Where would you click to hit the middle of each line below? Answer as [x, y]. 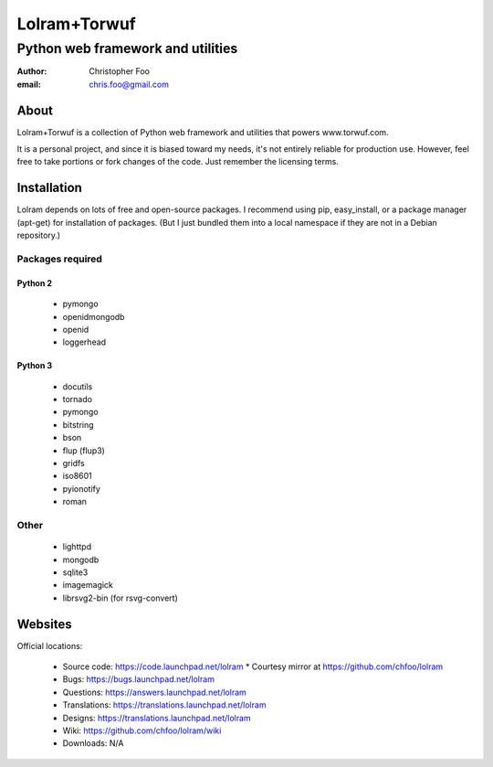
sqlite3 [75, 572]
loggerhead [84, 342]
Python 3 [35, 366]
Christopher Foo [120, 71]
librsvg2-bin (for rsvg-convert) [120, 598]
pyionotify [81, 488]
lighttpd [77, 547]
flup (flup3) [84, 450]
